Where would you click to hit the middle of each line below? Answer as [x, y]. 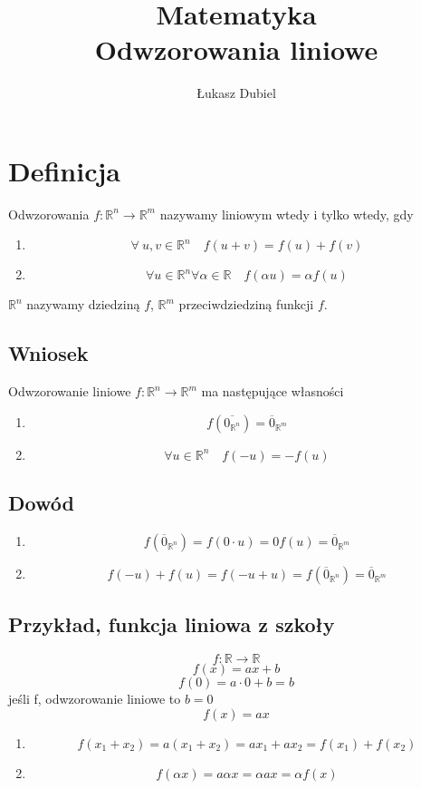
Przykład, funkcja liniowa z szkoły [172, 624]
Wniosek [48, 353]
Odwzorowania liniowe [236, 49]
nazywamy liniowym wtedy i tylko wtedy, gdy [287, 214]
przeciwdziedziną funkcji [246, 304]
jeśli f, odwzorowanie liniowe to [95, 699]
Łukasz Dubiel [236, 93]
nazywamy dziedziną [83, 304]
